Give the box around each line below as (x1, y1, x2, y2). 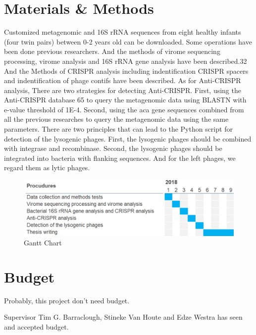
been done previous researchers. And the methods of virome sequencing (4, 46, 220, 56)
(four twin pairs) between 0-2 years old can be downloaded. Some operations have (4, 36, 252, 47)
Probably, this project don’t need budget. (4, 295, 130, 305)
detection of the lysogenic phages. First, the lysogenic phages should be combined (4, 133, 252, 144)
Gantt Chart (24, 238, 62, 248)
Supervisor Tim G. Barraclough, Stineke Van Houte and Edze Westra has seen (4, 312, 243, 322)
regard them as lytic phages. (4, 162, 90, 173)
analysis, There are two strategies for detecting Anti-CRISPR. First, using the (4, 85, 241, 95)
